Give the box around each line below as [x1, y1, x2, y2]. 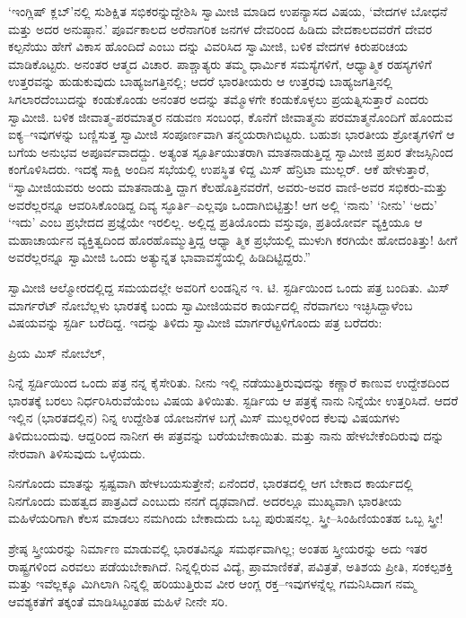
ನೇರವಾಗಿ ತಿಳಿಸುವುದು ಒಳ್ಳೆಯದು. [8, 443, 145, 462]
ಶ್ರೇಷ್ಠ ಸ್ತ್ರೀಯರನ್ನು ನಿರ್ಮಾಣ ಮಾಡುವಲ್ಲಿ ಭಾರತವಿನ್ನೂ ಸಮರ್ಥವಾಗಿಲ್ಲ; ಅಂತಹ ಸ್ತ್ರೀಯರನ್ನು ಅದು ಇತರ [8, 539, 427, 558]
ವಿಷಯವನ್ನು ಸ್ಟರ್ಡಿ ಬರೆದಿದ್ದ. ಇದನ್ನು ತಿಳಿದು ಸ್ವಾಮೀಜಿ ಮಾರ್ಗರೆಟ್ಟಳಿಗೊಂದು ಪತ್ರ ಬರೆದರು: [8, 313, 382, 332]
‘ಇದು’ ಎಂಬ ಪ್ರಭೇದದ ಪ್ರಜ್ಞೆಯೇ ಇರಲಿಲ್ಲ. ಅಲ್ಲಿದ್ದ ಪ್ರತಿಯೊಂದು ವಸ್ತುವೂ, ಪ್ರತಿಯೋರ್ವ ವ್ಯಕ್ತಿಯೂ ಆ [8, 213, 423, 231]
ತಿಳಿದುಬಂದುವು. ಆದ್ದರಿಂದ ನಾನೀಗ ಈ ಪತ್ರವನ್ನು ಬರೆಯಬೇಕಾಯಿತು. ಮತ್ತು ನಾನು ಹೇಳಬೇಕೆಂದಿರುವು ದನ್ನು [8, 426, 444, 445]
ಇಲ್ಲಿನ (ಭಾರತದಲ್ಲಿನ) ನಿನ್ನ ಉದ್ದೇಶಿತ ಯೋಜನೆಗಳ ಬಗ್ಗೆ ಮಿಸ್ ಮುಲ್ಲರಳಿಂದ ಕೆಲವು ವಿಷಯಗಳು [8, 408, 400, 427]
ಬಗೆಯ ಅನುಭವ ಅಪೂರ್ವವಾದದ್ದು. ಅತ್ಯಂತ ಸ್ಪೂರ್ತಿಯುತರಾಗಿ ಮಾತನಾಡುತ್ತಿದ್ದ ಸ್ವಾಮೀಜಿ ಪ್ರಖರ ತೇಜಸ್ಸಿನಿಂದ [8, 142, 453, 161]
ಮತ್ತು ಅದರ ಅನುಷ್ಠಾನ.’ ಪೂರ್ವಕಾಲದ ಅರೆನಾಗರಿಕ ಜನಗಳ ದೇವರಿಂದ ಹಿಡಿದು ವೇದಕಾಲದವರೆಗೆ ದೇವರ [8, 19, 433, 38]
